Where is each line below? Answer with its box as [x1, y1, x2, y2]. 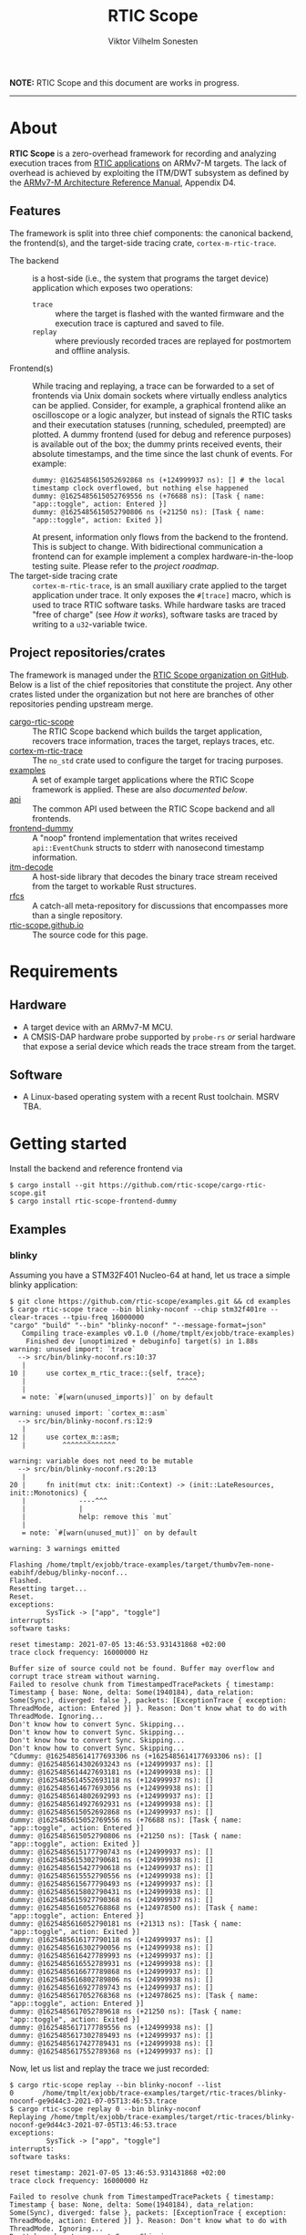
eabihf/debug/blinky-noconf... [9, 1568, 128, 1578]
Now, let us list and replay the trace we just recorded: [9, 2063, 209, 2074]
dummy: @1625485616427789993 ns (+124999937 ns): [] [9, 1950, 214, 1961]
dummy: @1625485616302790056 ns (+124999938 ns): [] [9, 1943, 214, 1952]
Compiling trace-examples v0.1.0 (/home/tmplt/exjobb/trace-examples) [21, 1329, 296, 1338]
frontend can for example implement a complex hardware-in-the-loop [32, 551, 294, 562]
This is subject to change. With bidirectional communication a [32, 541, 264, 552]
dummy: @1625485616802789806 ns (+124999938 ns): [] [9, 1975, 214, 1984]
